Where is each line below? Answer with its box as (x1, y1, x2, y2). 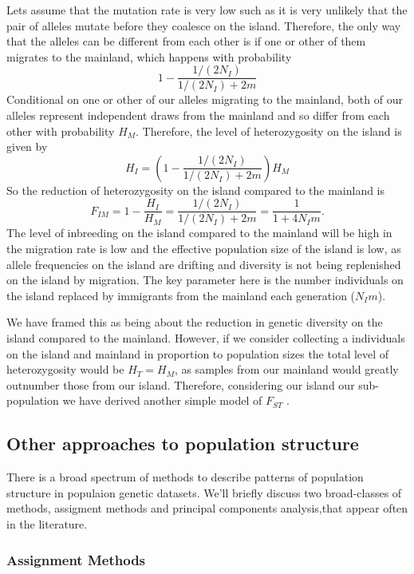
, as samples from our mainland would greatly (174, 361, 399, 378)
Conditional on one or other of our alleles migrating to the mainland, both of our (6, 91, 403, 108)
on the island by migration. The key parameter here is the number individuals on (6, 271, 404, 288)
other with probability (6, 122, 115, 139)
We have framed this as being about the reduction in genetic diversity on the (6, 314, 383, 331)
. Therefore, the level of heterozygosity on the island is (136, 122, 402, 139)
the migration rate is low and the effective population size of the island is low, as (6, 240, 401, 257)
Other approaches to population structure (6, 431, 359, 456)
